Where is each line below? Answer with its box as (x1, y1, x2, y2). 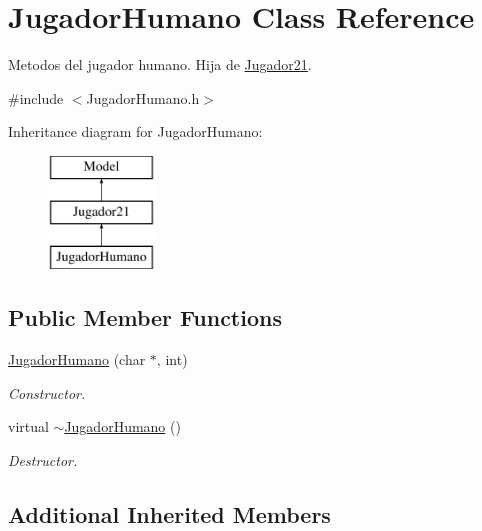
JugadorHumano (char (8, 349, 146, 370)
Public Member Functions (8, 302, 282, 333)
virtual (8, 416, 49, 437)
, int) (156, 349, 188, 370)
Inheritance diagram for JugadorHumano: (8, 121, 263, 142)
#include (8, 87, 64, 108)
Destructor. (8, 449, 78, 470)
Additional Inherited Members (8, 498, 331, 529)
